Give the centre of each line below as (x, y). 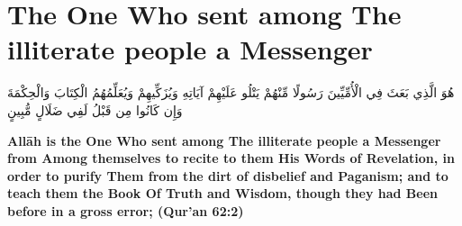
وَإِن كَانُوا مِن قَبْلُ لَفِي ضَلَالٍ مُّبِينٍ (95, 109)
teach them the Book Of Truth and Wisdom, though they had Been (223, 193)
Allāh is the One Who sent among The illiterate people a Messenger (224, 140)
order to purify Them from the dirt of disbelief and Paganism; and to (228, 175)
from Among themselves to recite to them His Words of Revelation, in (231, 158)
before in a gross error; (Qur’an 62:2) (126, 210)
